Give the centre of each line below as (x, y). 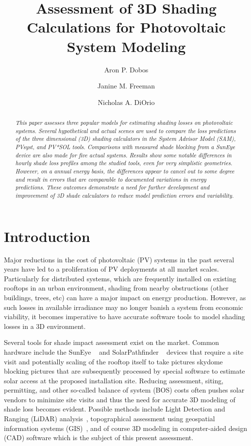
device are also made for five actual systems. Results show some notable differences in (124, 155)
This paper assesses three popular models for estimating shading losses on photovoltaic (124, 123)
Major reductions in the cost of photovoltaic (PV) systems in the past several (119, 259)
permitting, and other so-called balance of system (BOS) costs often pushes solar (124, 390)
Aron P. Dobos (126, 69)
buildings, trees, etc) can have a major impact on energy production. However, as (125, 297)
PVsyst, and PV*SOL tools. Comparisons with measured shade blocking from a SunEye (125, 147)
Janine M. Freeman (126, 86)
